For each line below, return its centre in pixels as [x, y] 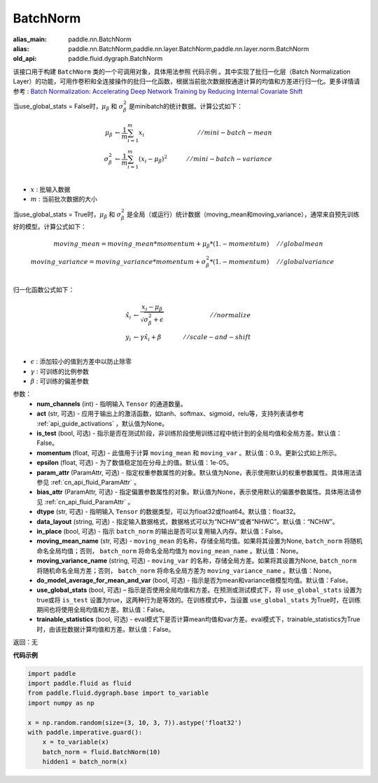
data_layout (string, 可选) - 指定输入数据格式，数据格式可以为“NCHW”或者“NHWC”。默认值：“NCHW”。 [188, 521]
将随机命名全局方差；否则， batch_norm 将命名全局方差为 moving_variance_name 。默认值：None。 [186, 570]
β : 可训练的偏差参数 [59, 381]
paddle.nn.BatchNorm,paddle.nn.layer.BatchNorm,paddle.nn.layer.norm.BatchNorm [189, 48]
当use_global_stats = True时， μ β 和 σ [67, 215]
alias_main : [30, 39]
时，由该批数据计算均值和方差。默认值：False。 [106, 629]
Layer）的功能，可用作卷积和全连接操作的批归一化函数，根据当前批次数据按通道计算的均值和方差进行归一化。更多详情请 [187, 81]
